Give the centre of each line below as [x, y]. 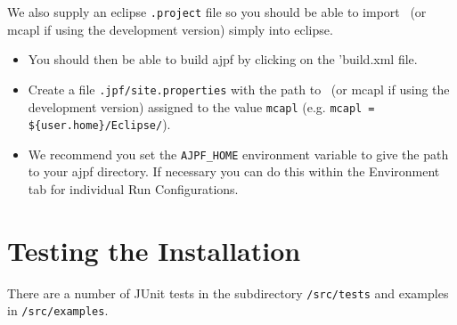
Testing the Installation [154, 250]
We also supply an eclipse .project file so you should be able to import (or [217, 12]
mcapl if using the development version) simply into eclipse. [170, 29]
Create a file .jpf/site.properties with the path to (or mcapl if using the [239, 89]
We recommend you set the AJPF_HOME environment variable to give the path [238, 154]
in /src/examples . [58, 310]
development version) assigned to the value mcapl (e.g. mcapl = [201, 106]
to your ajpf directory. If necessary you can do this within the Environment [234, 171]
